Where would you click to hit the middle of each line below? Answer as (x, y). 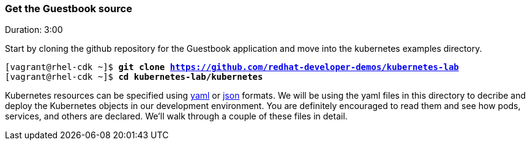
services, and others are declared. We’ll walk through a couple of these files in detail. (176, 116)
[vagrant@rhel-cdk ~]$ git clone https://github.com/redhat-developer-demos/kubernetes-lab (232, 67)
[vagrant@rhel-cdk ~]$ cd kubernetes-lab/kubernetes (134, 77)
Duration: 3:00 (34, 30)
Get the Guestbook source (69, 9)
